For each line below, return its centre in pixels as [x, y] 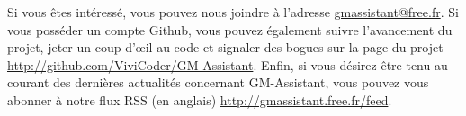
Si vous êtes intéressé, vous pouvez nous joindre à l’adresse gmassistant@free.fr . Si [233, 12]
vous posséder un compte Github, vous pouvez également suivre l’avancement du [230, 29]
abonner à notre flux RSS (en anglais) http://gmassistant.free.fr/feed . [200, 99]
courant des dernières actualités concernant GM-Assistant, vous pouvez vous [218, 82]
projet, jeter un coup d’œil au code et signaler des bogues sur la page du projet [225, 47]
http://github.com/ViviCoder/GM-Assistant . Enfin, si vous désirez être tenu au [228, 64]
